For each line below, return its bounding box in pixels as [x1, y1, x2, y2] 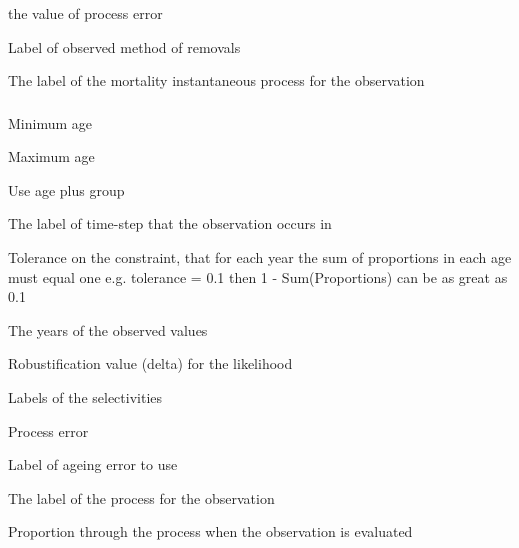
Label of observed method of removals [8, 36, 241, 57]
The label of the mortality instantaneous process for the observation [8, 70, 425, 91]
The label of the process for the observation [8, 487, 275, 508]
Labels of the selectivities [8, 387, 163, 408]
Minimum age [8, 112, 92, 133]
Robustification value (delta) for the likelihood [8, 353, 293, 374]
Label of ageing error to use [8, 454, 178, 475]
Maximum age [8, 146, 95, 167]
